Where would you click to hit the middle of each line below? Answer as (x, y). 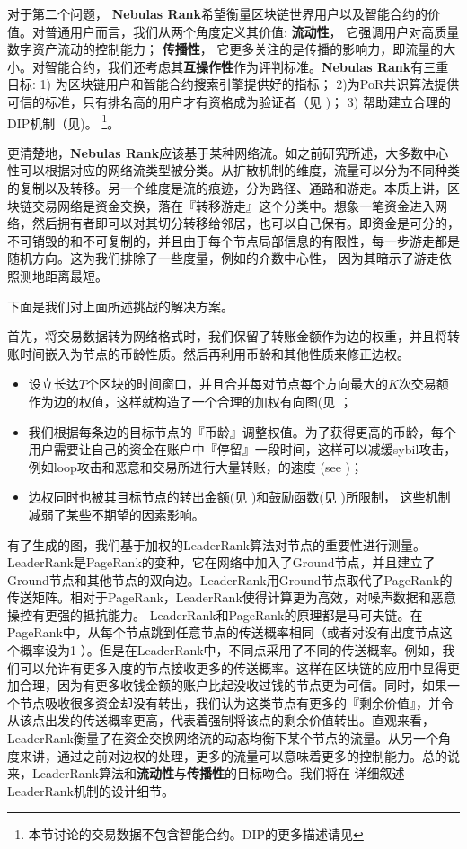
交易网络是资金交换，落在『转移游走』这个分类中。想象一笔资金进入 (233, 205)
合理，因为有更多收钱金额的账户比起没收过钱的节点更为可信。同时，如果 (233, 685)
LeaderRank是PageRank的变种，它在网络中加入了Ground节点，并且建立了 (221, 562)
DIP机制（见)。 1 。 (64, 121)
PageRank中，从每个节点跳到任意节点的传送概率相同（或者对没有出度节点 (224, 632)
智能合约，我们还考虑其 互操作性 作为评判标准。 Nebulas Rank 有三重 (247, 66)
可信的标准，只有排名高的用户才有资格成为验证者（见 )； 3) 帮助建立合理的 (229, 101)
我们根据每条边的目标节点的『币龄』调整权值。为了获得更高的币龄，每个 (242, 431)
